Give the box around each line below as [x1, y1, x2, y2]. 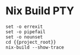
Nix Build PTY [5, 4, 75, 18]
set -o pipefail [5, 28, 46, 35]
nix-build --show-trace [5, 44, 65, 50]
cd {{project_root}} [5, 39, 57, 45]
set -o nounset [5, 34, 43, 40]
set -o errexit [5, 24, 43, 30]
